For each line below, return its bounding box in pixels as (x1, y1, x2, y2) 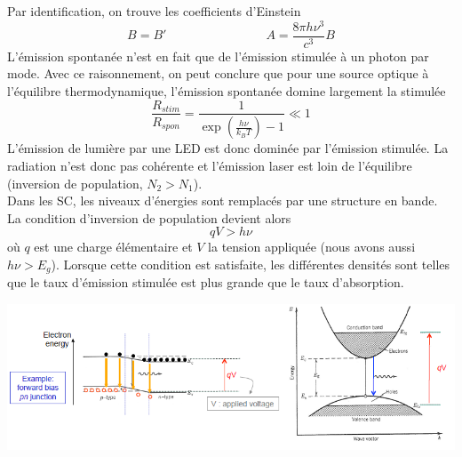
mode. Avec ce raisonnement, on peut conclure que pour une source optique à (7, 64, 429, 83)
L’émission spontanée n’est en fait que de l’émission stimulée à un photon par (7, 46, 429, 65)
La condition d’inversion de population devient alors (7, 208, 291, 227)
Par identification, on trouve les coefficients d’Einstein (7, 2, 301, 20)
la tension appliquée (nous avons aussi (208, 237, 416, 256)
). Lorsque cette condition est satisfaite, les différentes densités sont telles (51, 254, 450, 273)
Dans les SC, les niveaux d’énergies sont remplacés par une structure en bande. (7, 191, 438, 210)
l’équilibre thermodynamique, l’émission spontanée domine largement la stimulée (7, 81, 446, 100)
